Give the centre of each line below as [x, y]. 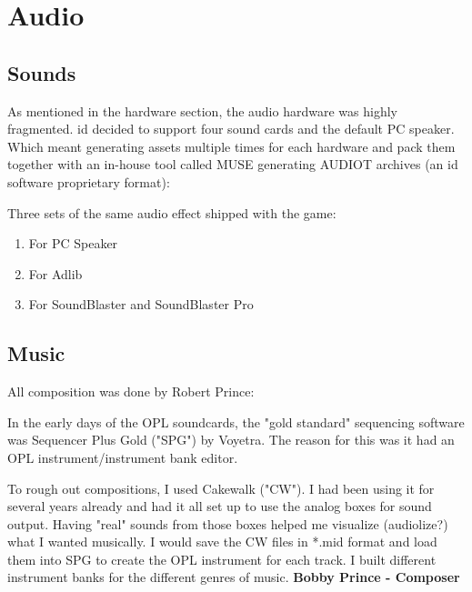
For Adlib [55, 273]
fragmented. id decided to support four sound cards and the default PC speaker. [231, 129]
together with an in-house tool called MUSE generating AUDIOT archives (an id [233, 164]
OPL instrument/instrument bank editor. [123, 457]
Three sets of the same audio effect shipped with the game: [172, 212]
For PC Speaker [73, 243]
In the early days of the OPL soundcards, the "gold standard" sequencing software [236, 421]
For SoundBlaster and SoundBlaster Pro [141, 304]
